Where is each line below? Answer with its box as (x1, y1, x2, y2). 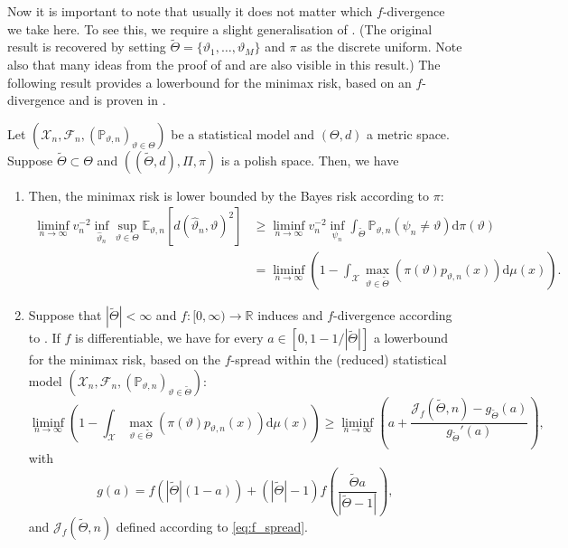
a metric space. (367, 124, 450, 143)
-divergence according (333, 306, 452, 325)
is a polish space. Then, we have (220, 150, 399, 169)
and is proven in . (69, 90, 166, 109)
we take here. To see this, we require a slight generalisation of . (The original (7, 19, 433, 38)
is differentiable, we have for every (75, 328, 264, 347)
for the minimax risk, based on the (28, 350, 220, 369)
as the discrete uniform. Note (301, 37, 462, 56)
